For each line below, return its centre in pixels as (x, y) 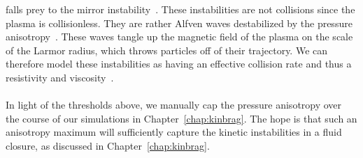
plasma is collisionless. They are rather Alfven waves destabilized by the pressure (179, 23)
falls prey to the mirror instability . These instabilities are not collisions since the (180, 9)
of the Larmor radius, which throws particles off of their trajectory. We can (167, 50)
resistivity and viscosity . (60, 77)
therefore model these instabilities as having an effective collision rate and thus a (179, 64)
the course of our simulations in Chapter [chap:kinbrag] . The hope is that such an (181, 118)
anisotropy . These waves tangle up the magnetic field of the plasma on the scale (179, 37)
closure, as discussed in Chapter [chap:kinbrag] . (108, 145)
